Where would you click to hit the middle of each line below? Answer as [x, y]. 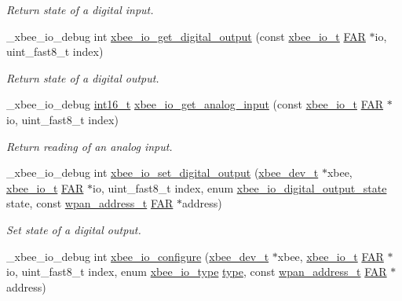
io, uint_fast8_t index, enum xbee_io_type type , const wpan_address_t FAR [197, 272]
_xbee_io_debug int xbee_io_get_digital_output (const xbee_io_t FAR [186, 36]
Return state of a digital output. [83, 77]
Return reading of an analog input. [90, 146]
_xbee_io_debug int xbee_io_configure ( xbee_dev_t [138, 256]
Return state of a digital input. [80, 9]
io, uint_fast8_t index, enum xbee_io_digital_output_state [240, 187]
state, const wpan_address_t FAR [90, 203]
